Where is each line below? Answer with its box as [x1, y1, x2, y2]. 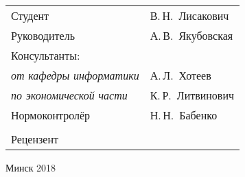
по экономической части [11, 87, 128, 103]
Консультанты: [11, 47, 80, 63]
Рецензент [11, 131, 58, 147]
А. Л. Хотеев [150, 67, 211, 83]
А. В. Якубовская [150, 27, 233, 43]
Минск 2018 [5, 161, 56, 174]
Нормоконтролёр [11, 107, 91, 123]
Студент [11, 8, 49, 23]
